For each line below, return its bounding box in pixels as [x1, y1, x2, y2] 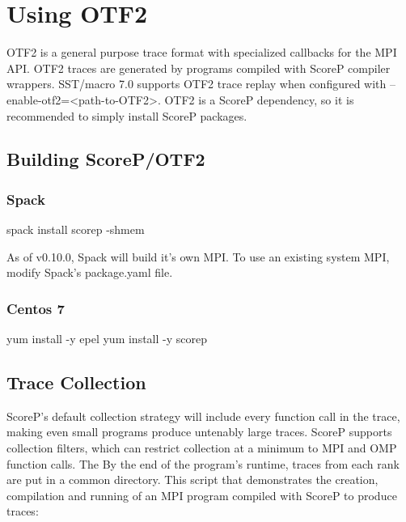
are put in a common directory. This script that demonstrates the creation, [6, 471, 379, 488]
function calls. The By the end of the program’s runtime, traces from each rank [6, 455, 400, 472]
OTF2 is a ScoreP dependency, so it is [164, 91, 354, 108]
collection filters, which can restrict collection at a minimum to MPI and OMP [6, 439, 397, 456]
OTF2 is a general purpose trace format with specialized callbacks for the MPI [6, 44, 397, 61]
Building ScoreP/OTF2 [6, 146, 205, 172]
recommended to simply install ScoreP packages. [6, 107, 247, 124]
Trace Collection [6, 370, 146, 395]
